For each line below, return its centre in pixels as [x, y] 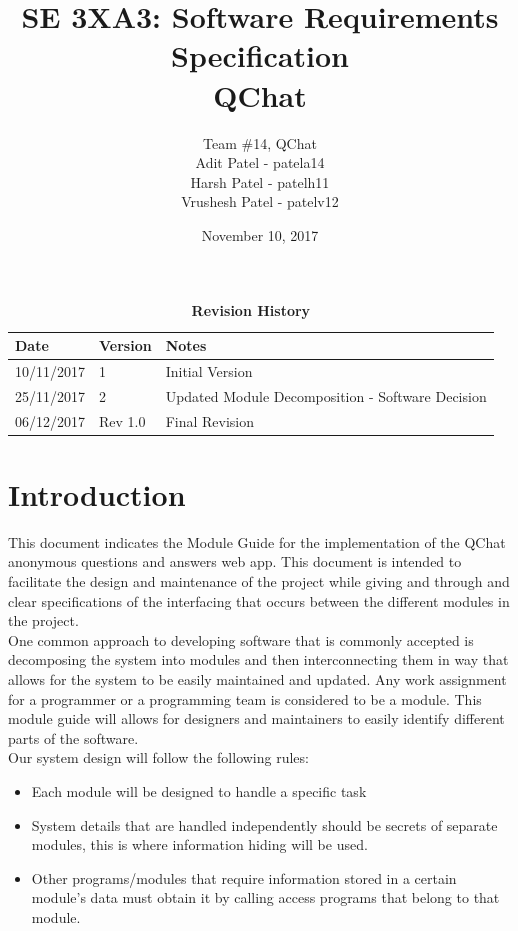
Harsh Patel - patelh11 [260, 181]
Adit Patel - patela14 [260, 162]
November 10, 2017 [260, 234]
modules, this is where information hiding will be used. [199, 844]
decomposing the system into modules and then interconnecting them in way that [258, 659]
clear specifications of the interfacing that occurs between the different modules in [259, 600]
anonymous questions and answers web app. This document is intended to [235, 561]
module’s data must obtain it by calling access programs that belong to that [265, 897]
